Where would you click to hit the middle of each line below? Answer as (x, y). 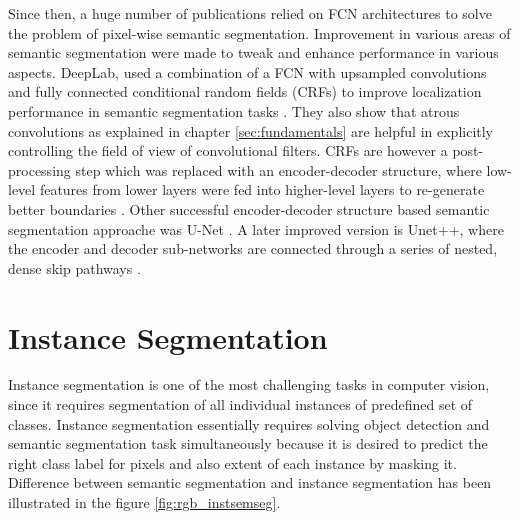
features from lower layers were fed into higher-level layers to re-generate (262, 189)
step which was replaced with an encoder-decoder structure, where (278, 169)
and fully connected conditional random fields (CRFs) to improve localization (245, 91)
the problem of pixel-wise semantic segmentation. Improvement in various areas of (259, 32)
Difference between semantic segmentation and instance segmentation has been (250, 482)
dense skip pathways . (74, 267)
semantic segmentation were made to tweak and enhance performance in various (253, 52)
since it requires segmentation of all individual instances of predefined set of (240, 404)
